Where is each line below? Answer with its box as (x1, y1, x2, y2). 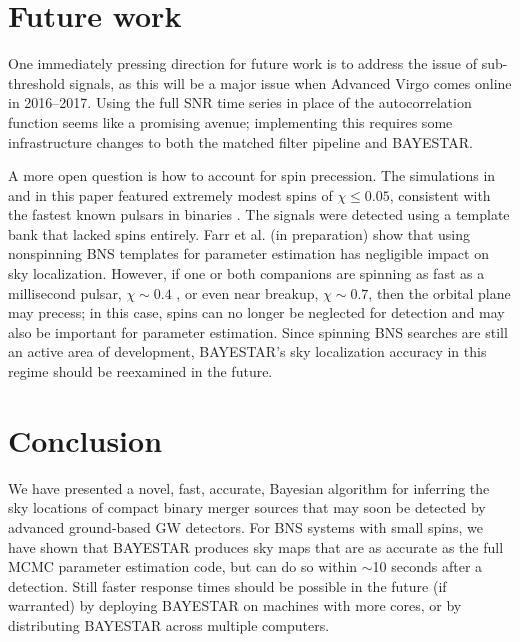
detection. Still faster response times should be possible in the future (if (8, 575, 447, 596)
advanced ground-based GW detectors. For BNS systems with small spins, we (8, 516, 483, 537)
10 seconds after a (372, 556, 483, 577)
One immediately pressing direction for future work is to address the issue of (8, 53, 477, 74)
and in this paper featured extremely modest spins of (8, 184, 333, 205)
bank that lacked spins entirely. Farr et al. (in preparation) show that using (8, 223, 470, 244)
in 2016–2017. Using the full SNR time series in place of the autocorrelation (8, 92, 472, 113)
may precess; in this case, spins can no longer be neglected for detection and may (8, 302, 505, 323)
